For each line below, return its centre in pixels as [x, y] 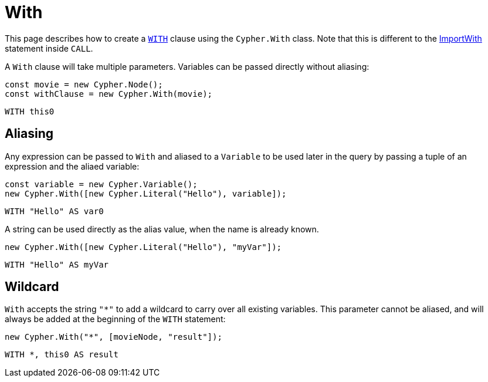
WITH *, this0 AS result [62, 355]
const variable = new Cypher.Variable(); [101, 184]
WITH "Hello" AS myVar [57, 264]
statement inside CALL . [49, 48]
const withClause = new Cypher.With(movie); [109, 94]
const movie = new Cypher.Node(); [84, 84]
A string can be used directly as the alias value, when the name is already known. [162, 229]
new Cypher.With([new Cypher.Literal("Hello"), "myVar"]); [143, 247]
